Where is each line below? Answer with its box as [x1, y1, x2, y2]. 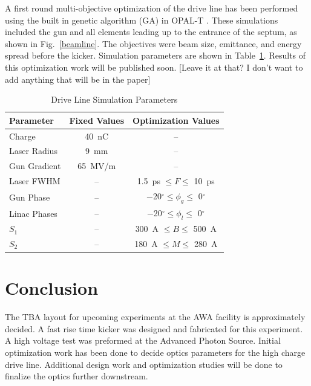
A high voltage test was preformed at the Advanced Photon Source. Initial [5, 334, 281, 347]
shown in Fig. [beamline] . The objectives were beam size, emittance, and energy [5, 37, 302, 50]
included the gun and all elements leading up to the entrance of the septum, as [5, 25, 297, 38]
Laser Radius [9, 144, 57, 157]
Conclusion [5, 275, 99, 300]
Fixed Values [69, 114, 125, 126]
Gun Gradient [9, 159, 61, 172]
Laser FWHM [9, 175, 61, 187]
